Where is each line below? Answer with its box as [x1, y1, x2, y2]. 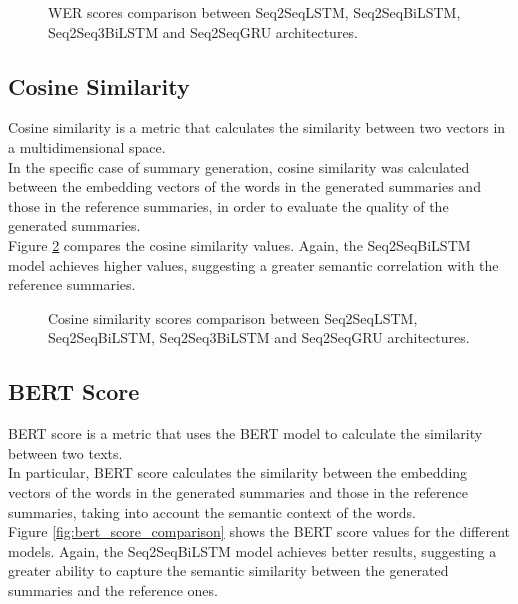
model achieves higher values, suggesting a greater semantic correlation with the [8, 254, 499, 275]
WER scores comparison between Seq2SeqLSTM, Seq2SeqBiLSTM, [48, 2, 461, 22]
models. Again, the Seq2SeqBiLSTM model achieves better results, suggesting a [8, 540, 497, 561]
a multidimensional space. [8, 136, 166, 157]
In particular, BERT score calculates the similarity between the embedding [8, 462, 468, 483]
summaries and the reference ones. [8, 579, 218, 600]
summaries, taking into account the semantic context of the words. [8, 501, 416, 522]
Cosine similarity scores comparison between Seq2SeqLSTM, [48, 307, 418, 328]
